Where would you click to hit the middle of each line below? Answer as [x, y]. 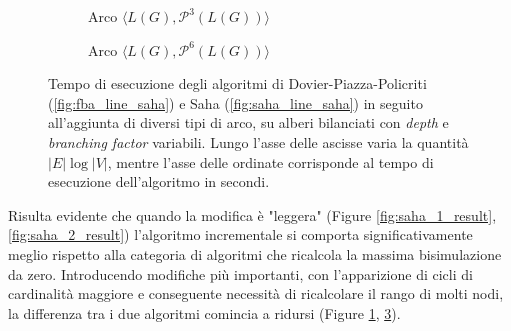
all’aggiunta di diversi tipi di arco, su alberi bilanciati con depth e [248, 122]
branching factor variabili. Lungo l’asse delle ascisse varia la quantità [258, 141]
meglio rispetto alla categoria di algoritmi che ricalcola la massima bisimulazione [255, 253]
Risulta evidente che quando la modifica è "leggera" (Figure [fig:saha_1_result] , [252, 214]
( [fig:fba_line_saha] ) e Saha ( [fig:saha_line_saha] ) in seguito [235, 102]
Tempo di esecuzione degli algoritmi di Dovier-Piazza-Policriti [237, 83]
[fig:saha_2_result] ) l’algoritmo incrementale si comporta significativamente [240, 234]
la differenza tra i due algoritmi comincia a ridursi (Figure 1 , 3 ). [204, 312]
